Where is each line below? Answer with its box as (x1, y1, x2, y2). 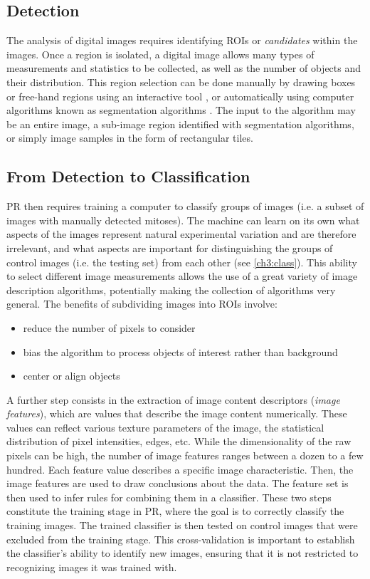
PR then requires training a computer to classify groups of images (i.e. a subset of (6, 199, 364, 214)
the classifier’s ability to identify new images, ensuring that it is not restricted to (6, 546, 359, 560)
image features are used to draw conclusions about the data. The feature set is (6, 476, 349, 491)
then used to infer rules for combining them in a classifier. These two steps (6, 489, 332, 504)
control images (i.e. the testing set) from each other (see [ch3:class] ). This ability (6, 254, 357, 269)
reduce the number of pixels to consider (23, 320, 196, 335)
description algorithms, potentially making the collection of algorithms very (6, 282, 336, 297)
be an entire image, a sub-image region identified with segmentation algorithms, (6, 116, 354, 131)
